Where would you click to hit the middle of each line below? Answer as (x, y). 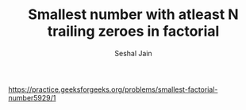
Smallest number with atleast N (133, 15)
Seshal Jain (133, 53)
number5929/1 (32, 97)
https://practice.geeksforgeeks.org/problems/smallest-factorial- (113, 89)
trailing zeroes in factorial (133, 31)
